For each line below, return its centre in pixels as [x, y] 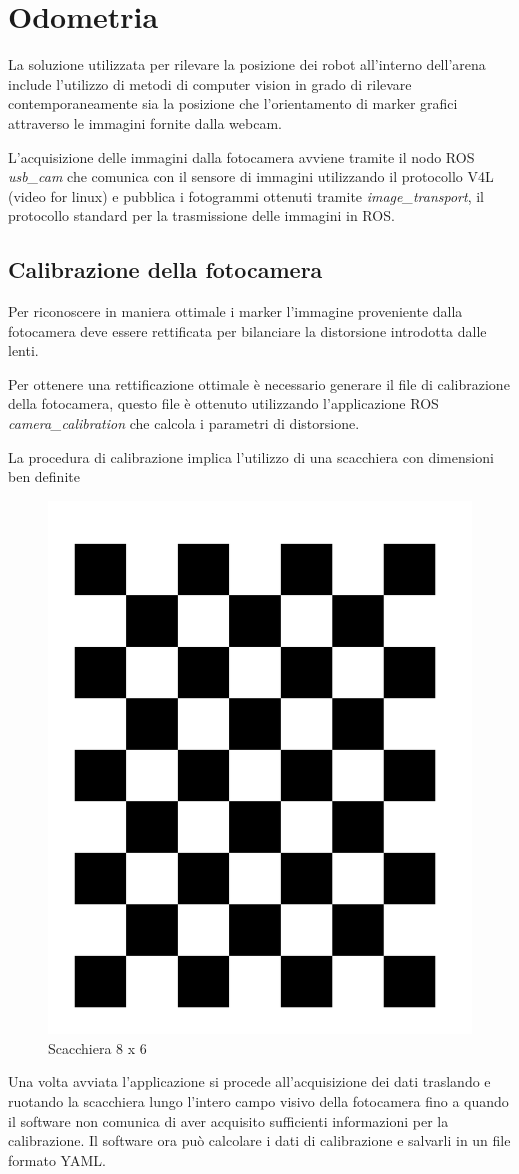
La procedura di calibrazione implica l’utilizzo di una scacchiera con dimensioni [251, 456]
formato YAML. [57, 1159]
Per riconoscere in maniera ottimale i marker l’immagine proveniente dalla [235, 311]
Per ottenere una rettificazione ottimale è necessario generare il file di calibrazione [259, 383]
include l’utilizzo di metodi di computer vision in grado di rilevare [210, 83]
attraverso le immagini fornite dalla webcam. [145, 122]
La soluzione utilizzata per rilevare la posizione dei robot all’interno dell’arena [247, 64]
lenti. [23, 350]
